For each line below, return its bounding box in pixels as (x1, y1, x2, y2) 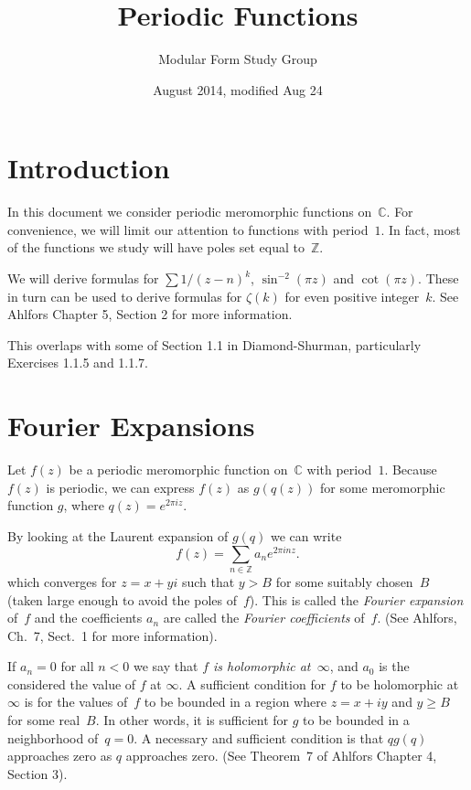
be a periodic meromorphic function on (69, 460, 288, 479)
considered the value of (7, 674, 136, 693)
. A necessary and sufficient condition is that (134, 728, 384, 747)
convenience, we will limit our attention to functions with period (7, 219, 369, 239)
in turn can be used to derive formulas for (7, 286, 242, 305)
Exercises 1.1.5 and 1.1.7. (7, 353, 148, 372)
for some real (7, 710, 80, 730)
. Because (384, 460, 437, 479)
